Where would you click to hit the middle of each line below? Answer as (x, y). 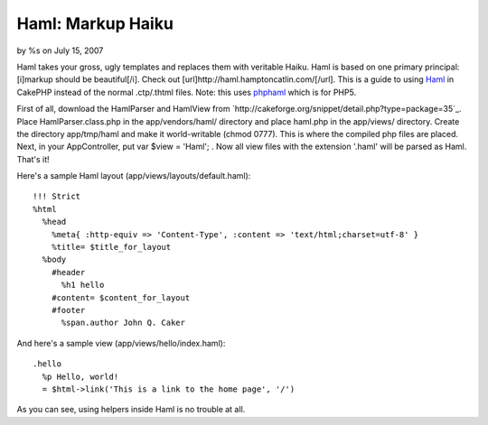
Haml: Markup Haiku (95, 23)
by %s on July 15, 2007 (60, 51)
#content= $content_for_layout (121, 297)
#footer (68, 310)
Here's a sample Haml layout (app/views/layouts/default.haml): (134, 176)
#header (68, 272)
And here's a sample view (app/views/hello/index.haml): (121, 343)
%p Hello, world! (80, 376)
